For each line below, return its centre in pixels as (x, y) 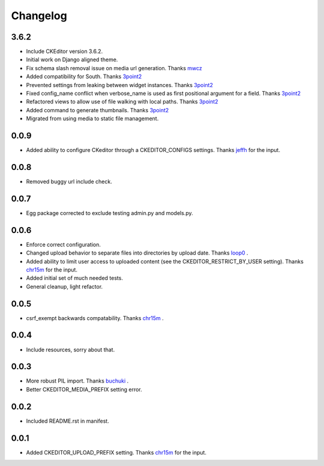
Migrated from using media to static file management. (92, 119)
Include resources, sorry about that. (70, 349)
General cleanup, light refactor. (64, 286)
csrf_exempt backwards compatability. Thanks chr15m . (95, 318)
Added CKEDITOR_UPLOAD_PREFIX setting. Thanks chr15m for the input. (116, 452)
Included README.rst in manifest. (67, 421)
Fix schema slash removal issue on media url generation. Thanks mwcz (114, 68)
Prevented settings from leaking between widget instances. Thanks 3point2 (119, 85)
